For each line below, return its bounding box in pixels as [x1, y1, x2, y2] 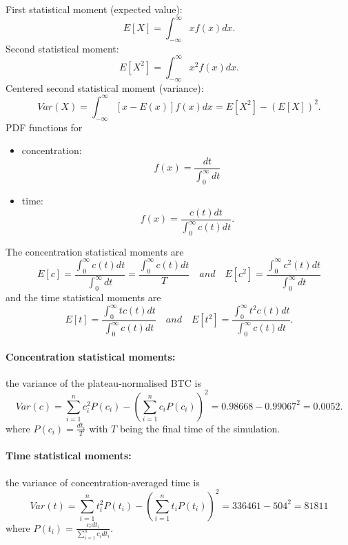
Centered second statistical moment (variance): [6, 80, 204, 95]
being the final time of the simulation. [119, 421, 280, 435]
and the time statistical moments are [6, 289, 161, 304]
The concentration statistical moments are [6, 244, 184, 258]
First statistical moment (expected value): [6, 2, 183, 16]
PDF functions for [6, 119, 83, 134]
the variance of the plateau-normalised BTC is [6, 375, 201, 390]
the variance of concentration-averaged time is [6, 475, 200, 489]
